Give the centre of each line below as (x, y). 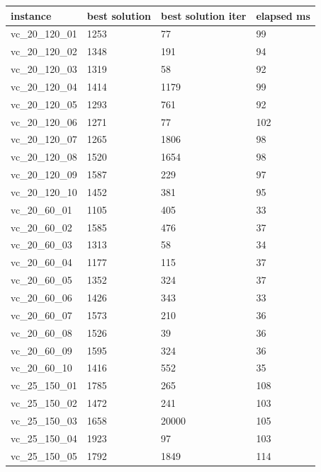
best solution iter (204, 15)
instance (31, 15)
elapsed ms (283, 15)
